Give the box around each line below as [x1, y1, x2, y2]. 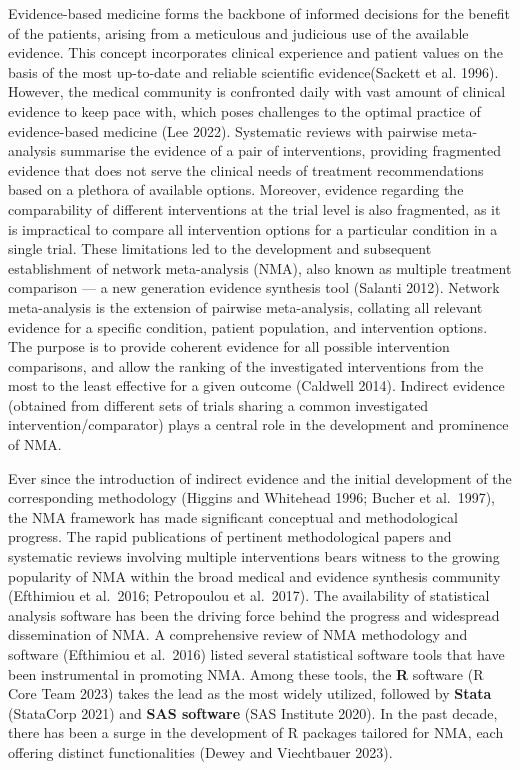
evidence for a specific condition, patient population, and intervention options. [8, 316, 488, 337]
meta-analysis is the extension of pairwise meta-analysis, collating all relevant [8, 296, 483, 317]
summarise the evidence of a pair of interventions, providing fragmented [60, 140, 501, 161]
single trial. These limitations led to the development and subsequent [8, 238, 432, 259]
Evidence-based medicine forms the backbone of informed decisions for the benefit [8, 3, 510, 23]
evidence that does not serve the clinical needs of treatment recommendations [8, 159, 484, 180]
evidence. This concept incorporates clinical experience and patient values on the [8, 42, 503, 63]
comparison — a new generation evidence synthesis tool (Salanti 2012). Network [8, 277, 500, 298]
